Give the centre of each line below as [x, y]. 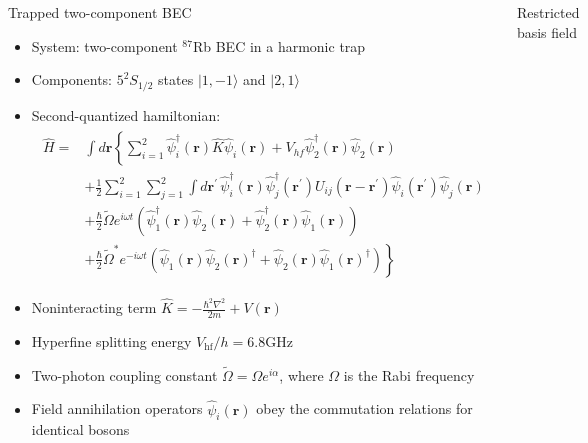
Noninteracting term [94, 307]
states [176, 79]
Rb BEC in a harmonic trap [279, 45]
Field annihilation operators [117, 408]
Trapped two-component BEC [100, 12]
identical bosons [80, 429]
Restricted [548, 12]
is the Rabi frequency [409, 374]
